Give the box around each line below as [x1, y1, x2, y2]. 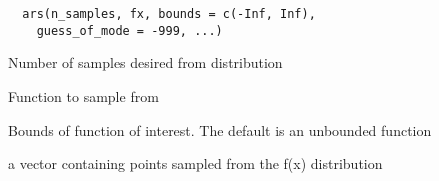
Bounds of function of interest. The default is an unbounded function [8, 119, 432, 140]
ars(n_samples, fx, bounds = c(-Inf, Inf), [22, 7, 316, 21]
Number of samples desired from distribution [8, 52, 283, 73]
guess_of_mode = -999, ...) [36, 23, 223, 38]
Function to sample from [8, 85, 159, 106]
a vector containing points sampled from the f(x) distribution [8, 153, 383, 174]
